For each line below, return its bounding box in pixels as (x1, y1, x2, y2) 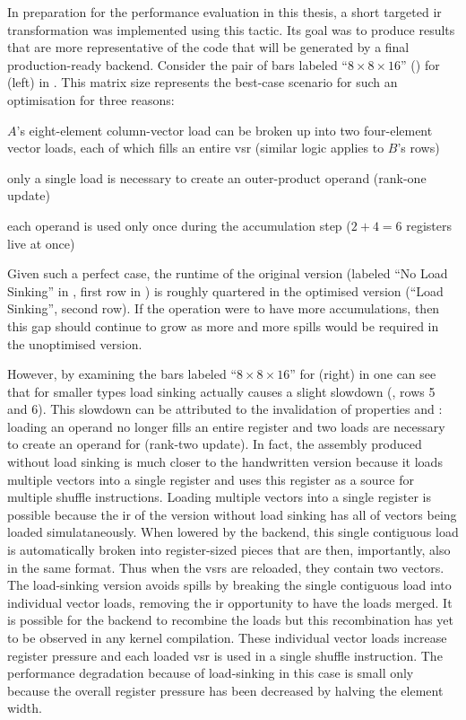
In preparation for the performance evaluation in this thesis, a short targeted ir (7, 3, 442, 21)
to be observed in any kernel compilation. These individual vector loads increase (7, 628, 447, 646)
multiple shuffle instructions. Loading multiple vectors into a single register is (7, 487, 431, 506)
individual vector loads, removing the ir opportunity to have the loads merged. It (7, 593, 453, 611)
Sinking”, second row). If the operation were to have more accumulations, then (7, 299, 440, 318)
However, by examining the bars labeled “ (7, 364, 237, 383)
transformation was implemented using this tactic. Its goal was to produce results (7, 20, 455, 39)
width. (7, 698, 42, 717)
